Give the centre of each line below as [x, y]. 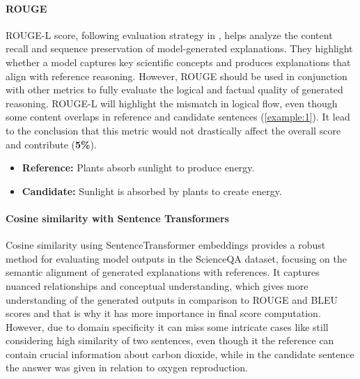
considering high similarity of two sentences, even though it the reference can [170, 340]
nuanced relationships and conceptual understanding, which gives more [157, 285]
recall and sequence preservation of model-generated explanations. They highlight [179, 48]
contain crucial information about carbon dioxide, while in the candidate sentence [180, 354]
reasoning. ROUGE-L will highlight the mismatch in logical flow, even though [172, 103]
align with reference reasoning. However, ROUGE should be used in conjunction [177, 76]
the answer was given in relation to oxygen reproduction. [127, 368]
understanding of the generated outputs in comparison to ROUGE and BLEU [172, 299]
